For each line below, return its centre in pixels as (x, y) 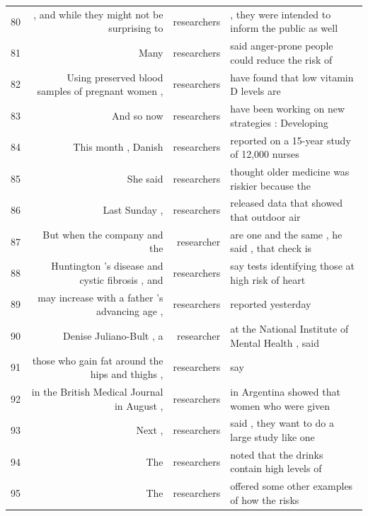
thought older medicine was (290, 171)
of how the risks (265, 499)
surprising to (136, 28)
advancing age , (130, 311)
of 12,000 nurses (265, 154)
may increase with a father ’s (100, 297)
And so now (138, 115)
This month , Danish (118, 147)
